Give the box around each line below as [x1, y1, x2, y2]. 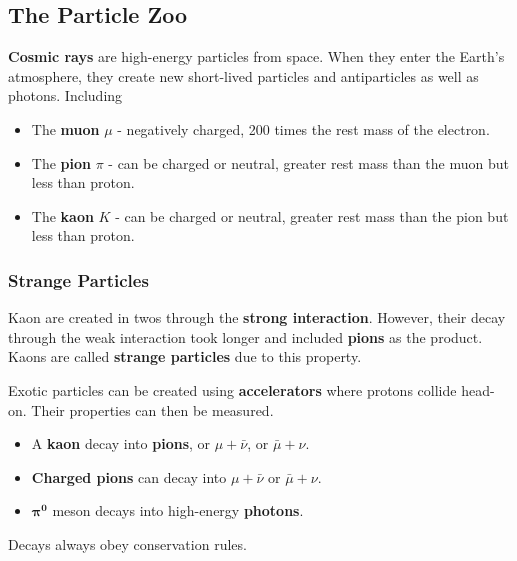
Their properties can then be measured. [31, 399, 274, 420]
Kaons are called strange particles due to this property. [8, 346, 362, 367]
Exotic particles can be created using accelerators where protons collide [8, 379, 457, 400]
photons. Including [8, 85, 123, 106]
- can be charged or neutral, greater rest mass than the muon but [108, 152, 509, 173]
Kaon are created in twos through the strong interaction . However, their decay [8, 307, 506, 328]
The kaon [31, 205, 94, 226]
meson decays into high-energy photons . [52, 500, 304, 521]
